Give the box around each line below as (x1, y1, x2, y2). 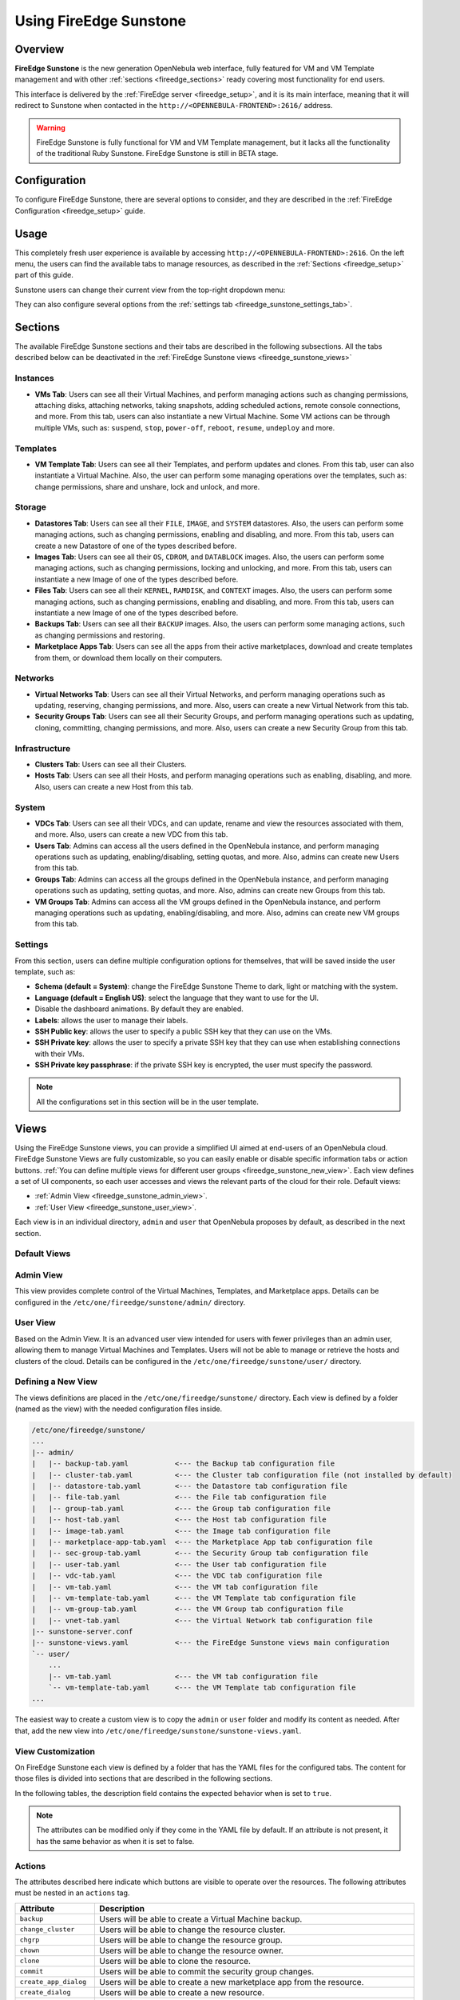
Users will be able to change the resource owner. (99, 1945, 284, 1956)
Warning (36, 122, 65, 132)
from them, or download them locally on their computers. (34, 653, 223, 662)
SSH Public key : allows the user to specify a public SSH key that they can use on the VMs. (34, 1026, 333, 1036)
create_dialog (19, 1988, 71, 1997)
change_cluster (19, 1925, 75, 1934)
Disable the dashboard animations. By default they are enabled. (34, 1004, 244, 1014)
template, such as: (14, 966, 76, 976)
